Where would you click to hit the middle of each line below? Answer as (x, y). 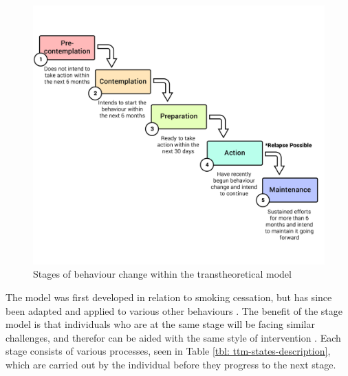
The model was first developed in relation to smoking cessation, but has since (169, 297)
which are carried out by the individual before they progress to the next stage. (171, 364)
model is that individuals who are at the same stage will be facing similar (161, 324)
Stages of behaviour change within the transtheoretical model (162, 274)
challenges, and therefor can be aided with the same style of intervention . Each (173, 337)
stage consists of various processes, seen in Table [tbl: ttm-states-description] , (168, 351)
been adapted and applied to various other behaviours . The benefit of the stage (174, 310)
